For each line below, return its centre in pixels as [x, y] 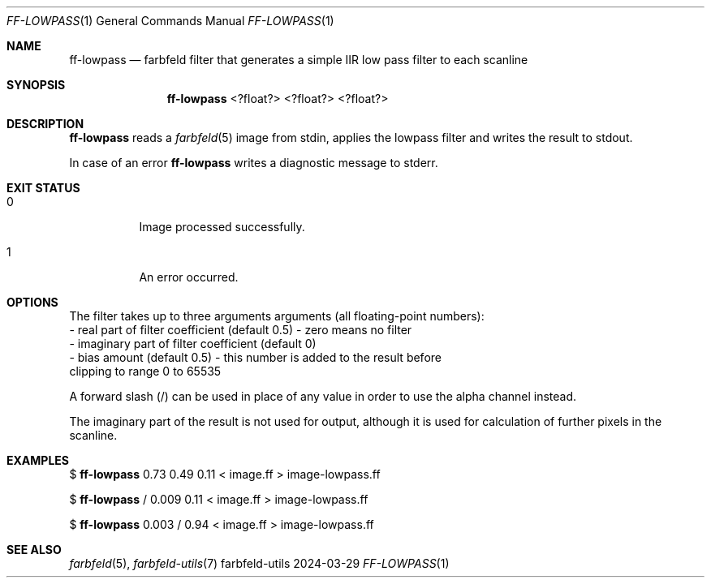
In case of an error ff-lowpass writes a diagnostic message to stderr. [254, 163]
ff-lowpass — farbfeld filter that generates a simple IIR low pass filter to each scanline [299, 60]
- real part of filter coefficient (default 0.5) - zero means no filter [241, 330]
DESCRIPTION [45, 124]
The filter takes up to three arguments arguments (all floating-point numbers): [277, 316]
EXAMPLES [38, 460]
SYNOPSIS [36, 85]
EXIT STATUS [43, 188]
